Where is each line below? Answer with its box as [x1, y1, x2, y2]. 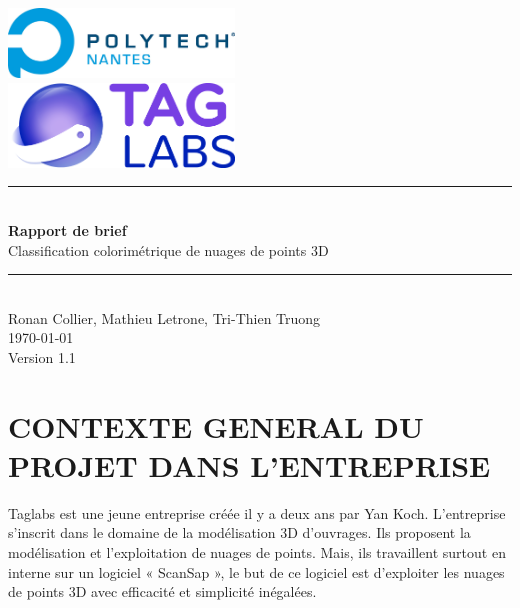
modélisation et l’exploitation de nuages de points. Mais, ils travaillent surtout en [8, 542, 506, 563]
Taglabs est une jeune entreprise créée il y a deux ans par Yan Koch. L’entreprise [8, 502, 506, 523]
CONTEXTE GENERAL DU [8, 405, 424, 446]
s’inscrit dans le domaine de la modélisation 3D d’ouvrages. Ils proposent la [8, 522, 471, 543]
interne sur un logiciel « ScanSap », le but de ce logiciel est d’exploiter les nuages [8, 561, 505, 582]
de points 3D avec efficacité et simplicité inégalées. [8, 581, 317, 602]
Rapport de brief [8, 219, 127, 240]
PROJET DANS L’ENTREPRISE [8, 444, 491, 485]
